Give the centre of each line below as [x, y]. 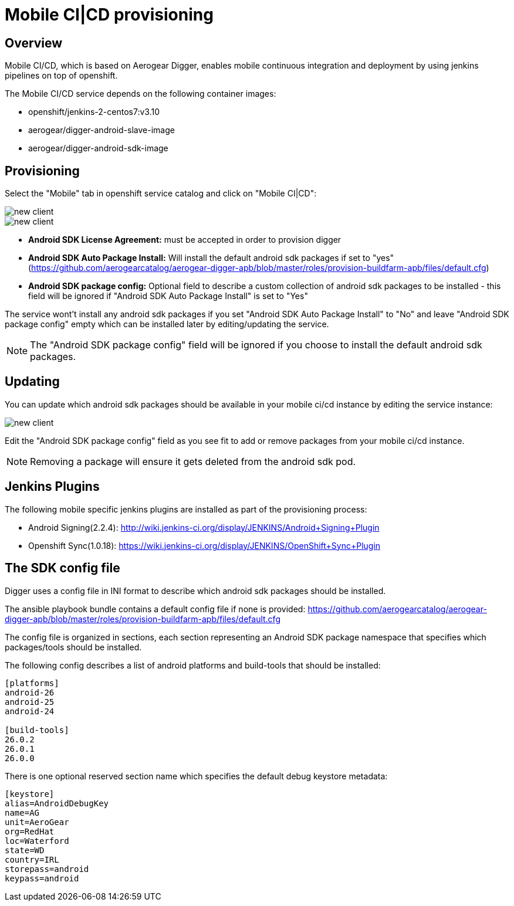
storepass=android [47, 869]
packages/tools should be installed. [73, 647]
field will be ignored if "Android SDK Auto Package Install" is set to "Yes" [168, 296]
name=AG [22, 812]
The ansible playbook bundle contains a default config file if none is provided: [155, 609]
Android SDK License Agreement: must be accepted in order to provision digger [185, 240]
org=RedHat [30, 831]
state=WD [25, 850]
